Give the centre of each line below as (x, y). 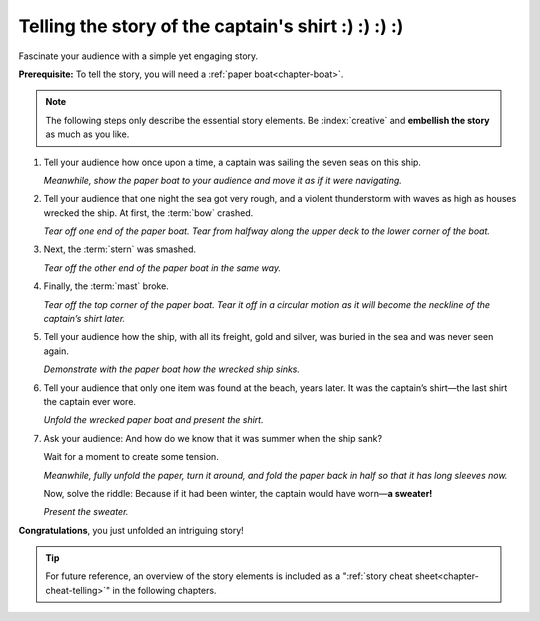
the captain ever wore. (90, 401)
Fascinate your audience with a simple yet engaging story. (138, 56)
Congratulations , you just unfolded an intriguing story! (131, 530)
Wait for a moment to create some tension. (131, 457)
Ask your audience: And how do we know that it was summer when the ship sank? (213, 438)
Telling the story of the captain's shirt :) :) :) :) (211, 26)
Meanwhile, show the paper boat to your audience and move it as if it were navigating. (222, 180)
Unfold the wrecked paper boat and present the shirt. (153, 420)
